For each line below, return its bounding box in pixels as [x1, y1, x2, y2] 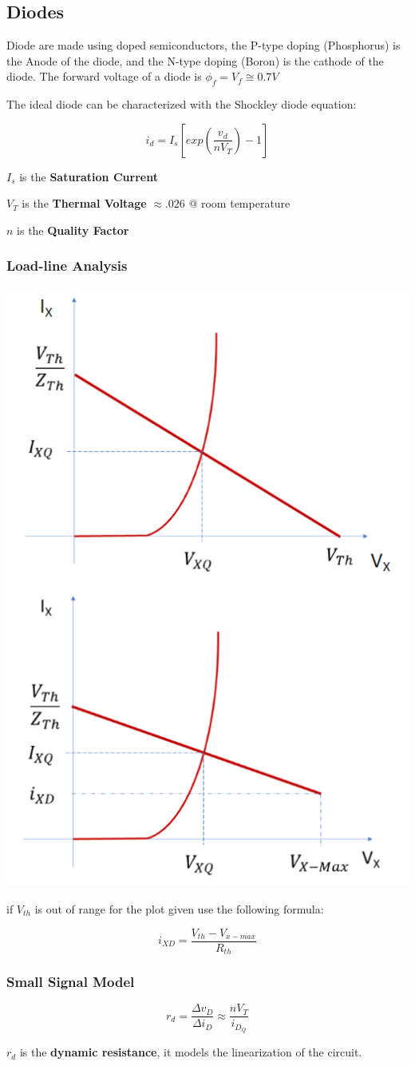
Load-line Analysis [6, 256, 128, 275]
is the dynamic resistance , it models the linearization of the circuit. [19, 1044, 362, 1060]
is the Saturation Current [19, 168, 158, 184]
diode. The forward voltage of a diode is [6, 68, 202, 85]
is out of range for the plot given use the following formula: [34, 900, 324, 917]
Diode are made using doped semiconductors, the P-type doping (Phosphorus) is [6, 37, 401, 53]
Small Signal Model [6, 971, 135, 991]
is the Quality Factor [17, 221, 129, 238]
